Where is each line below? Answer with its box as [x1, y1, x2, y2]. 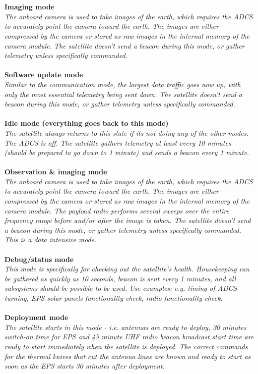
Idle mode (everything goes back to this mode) [4, 118, 169, 128]
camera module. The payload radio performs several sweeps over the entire [4, 205, 229, 215]
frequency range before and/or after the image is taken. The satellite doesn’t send [4, 215, 251, 225]
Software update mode [4, 69, 83, 80]
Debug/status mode [4, 254, 74, 264]
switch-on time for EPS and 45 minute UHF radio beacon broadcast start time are [4, 331, 254, 342]
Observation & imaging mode [4, 166, 107, 177]
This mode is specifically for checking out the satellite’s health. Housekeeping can [4, 264, 250, 274]
